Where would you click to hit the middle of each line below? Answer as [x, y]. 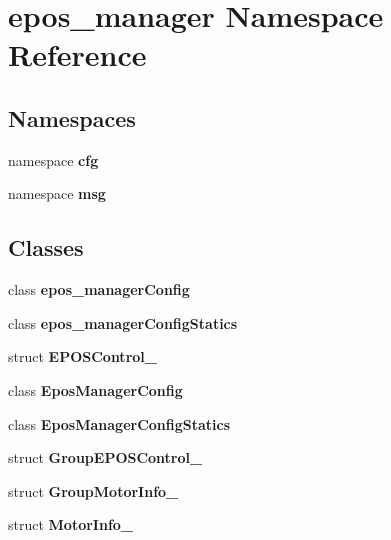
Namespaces [72, 117]
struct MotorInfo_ [71, 524]
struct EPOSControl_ [82, 356]
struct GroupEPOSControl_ [105, 457]
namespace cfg [53, 159]
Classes [46, 247]
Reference [77, 54]
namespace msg [57, 193]
